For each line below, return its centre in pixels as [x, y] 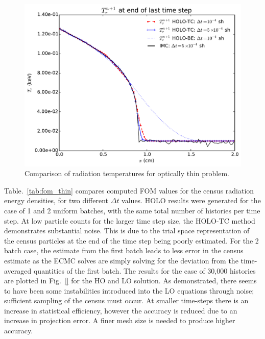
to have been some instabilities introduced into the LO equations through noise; [129, 290]
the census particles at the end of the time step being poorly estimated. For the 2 [131, 240]
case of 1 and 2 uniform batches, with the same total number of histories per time [132, 210]
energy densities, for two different [56, 200]
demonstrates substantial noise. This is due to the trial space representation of [127, 231]
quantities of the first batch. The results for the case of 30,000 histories [144, 270]
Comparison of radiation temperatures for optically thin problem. [127, 173]
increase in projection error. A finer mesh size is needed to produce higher [120, 320]
